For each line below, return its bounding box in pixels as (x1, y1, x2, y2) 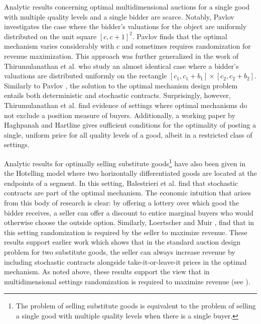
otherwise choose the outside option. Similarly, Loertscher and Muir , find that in (4, 217, 254, 228)
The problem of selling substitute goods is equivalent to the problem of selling (16, 300, 256, 311)
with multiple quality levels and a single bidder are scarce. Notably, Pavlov (4, 11, 234, 22)
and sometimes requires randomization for (121, 41, 251, 51)
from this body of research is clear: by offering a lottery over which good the (4, 197, 239, 207)
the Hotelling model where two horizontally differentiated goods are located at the (4, 168, 257, 178)
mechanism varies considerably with (4, 41, 114, 51)
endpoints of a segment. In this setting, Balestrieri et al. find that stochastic (4, 177, 238, 188)
